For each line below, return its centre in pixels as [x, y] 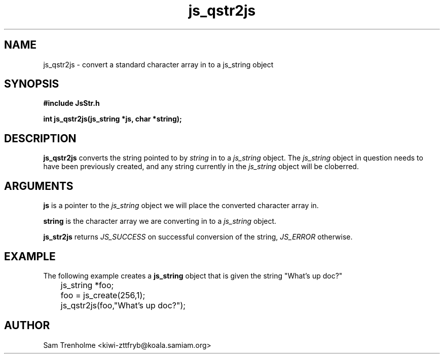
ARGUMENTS [39, 186]
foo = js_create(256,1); [103, 295]
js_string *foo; [87, 285]
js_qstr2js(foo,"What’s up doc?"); [123, 305]
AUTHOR [27, 326]
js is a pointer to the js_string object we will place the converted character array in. [181, 206]
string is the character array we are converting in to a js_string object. [160, 221]
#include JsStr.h [71, 103]
